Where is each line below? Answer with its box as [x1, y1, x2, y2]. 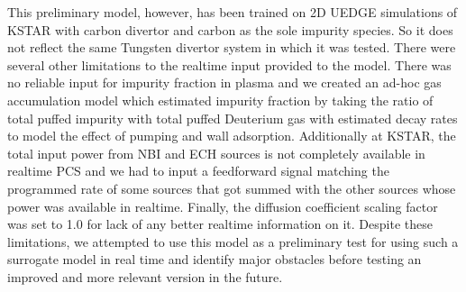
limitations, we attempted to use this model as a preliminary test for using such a [7, 232, 459, 251]
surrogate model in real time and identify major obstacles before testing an [7, 250, 422, 269]
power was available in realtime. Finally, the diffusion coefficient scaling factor [7, 196, 438, 215]
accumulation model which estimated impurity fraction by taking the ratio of [7, 90, 434, 109]
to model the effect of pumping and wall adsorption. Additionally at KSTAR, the [7, 126, 456, 145]
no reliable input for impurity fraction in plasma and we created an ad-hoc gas [7, 73, 442, 92]
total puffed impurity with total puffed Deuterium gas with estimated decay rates [7, 108, 458, 127]
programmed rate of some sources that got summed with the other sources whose [7, 178, 456, 197]
